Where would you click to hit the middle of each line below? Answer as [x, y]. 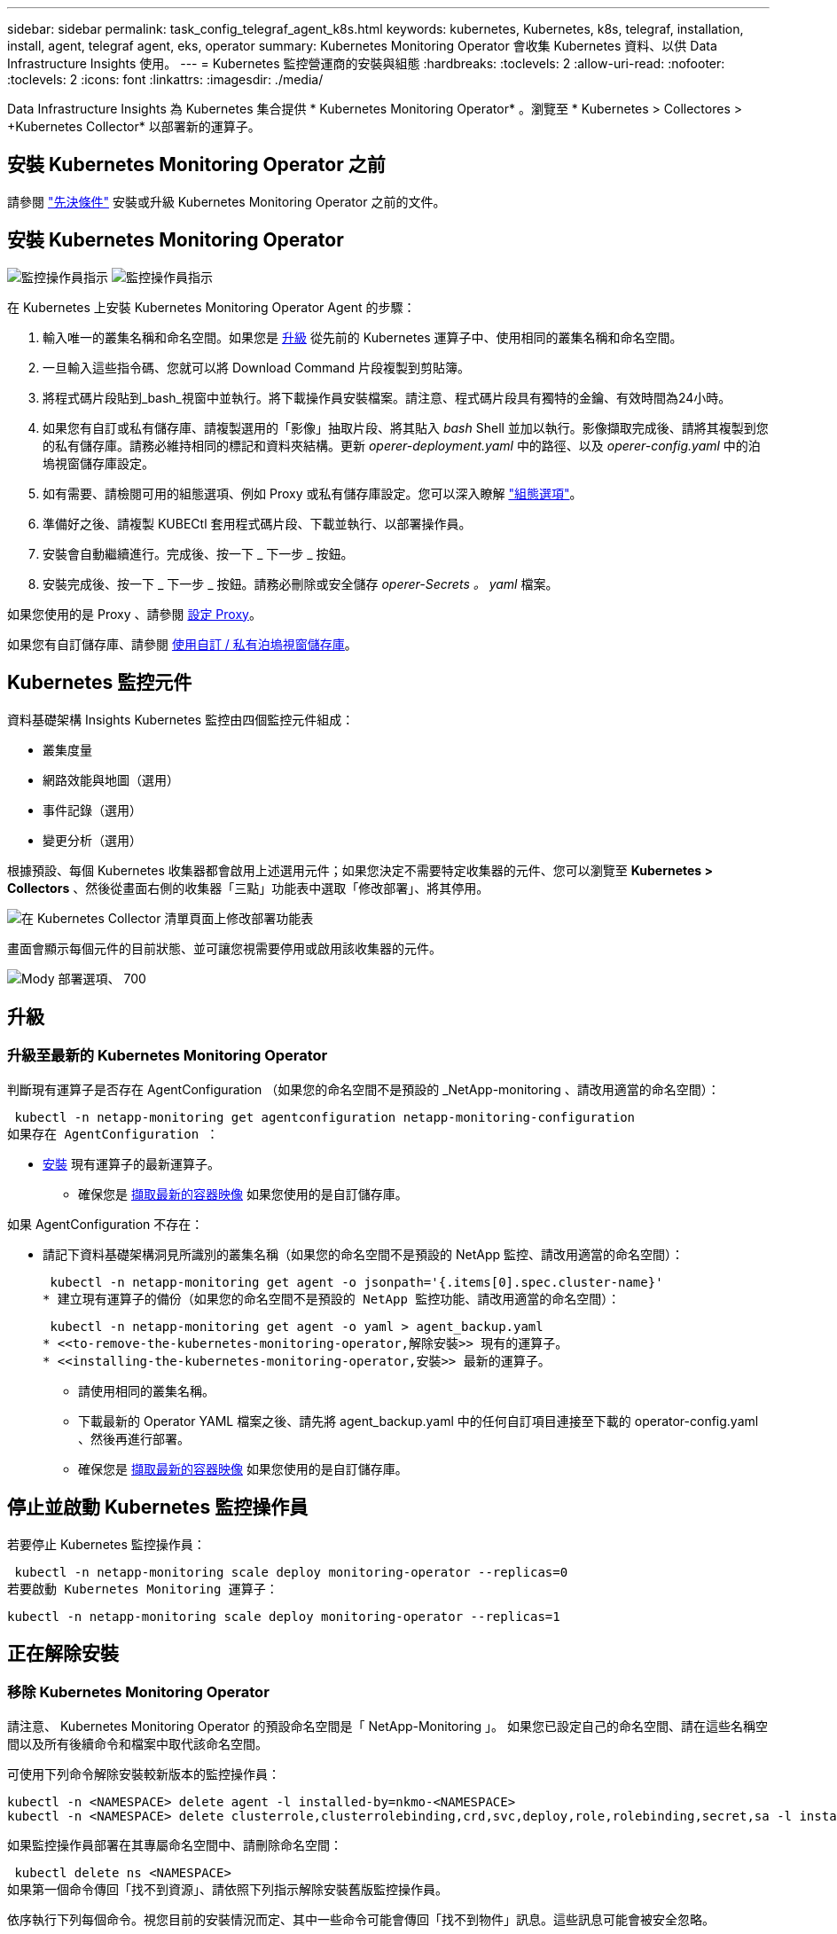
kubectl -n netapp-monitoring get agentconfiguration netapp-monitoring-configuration [325, 1117]
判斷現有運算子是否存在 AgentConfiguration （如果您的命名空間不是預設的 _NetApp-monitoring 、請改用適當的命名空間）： [364, 1089]
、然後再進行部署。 [134, 1438]
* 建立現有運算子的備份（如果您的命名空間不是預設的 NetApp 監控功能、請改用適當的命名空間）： [332, 1299]
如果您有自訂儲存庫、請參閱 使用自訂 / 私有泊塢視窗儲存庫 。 [182, 644]
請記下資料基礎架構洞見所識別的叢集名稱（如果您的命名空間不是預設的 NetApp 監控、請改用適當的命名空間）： [363, 1254]
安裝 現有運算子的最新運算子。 [131, 1163]
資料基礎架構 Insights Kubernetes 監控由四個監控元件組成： [181, 719]
